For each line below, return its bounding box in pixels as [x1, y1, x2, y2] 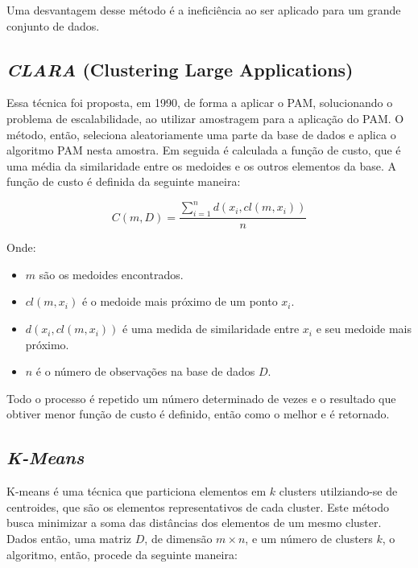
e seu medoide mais [316, 320, 412, 337]
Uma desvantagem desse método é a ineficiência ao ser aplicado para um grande [6, 2, 401, 18]
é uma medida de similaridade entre [122, 320, 300, 337]
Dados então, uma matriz [6, 530, 132, 547]
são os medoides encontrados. [39, 265, 184, 282]
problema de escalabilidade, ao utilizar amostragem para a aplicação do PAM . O [6, 109, 404, 126]
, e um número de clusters [245, 530, 373, 547]
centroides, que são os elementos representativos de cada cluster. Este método [6, 498, 389, 515]
